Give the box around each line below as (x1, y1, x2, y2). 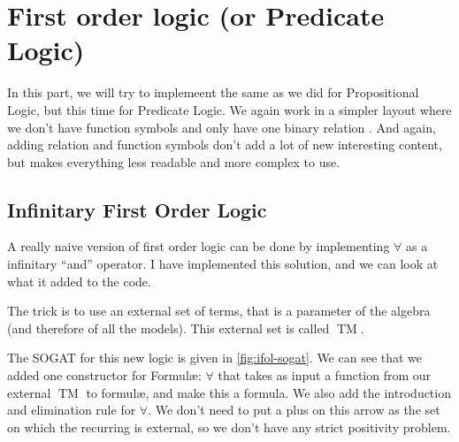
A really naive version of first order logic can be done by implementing (7, 237, 390, 255)
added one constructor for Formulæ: (7, 366, 202, 385)
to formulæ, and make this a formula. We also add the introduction (86, 383, 451, 401)
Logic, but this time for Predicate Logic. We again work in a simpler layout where (7, 100, 452, 118)
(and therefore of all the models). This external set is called (7, 318, 330, 337)
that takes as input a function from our (218, 366, 432, 385)
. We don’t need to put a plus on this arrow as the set (148, 400, 440, 419)
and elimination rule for (7, 400, 136, 419)
